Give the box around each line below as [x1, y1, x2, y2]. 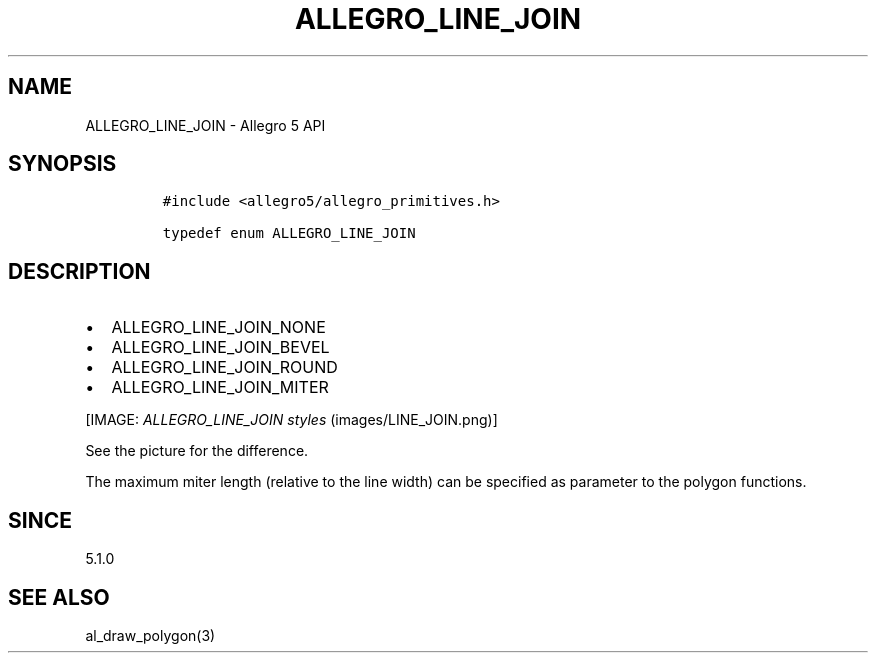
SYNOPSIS [8, 151, 117, 177]
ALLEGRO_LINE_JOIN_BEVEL [111, 337, 330, 358]
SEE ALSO [8, 584, 110, 610]
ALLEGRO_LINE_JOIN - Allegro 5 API [85, 116, 326, 134]
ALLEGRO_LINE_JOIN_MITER [111, 377, 329, 398]
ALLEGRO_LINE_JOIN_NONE [111, 317, 326, 338]
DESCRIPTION [8, 258, 151, 284]
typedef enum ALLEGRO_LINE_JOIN [162, 225, 416, 242]
